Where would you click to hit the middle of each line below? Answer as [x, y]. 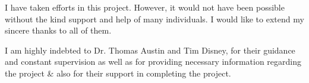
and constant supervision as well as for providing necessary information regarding [153, 62]
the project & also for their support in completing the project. [118, 73]
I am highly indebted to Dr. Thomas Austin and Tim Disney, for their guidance [150, 50]
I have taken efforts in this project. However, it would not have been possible [145, 7]
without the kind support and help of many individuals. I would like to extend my [154, 19]
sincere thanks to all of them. [58, 30]
